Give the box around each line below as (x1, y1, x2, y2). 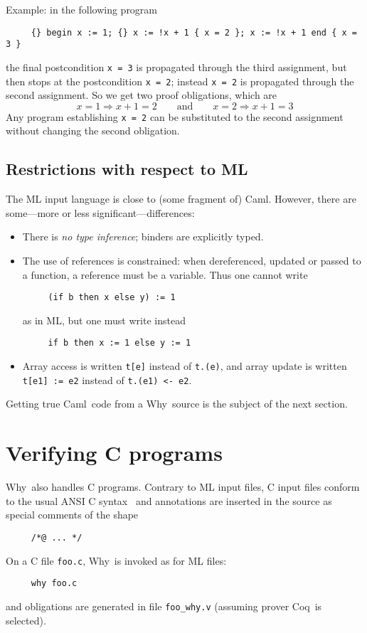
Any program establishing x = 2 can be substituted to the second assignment (6, 109, 344, 124)
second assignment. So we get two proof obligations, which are (6, 87, 277, 102)
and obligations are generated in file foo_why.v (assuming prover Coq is (6, 598, 322, 613)
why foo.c (31, 578, 78, 589)
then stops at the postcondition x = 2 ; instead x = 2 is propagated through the (6, 73, 354, 88)
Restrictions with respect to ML (6, 158, 248, 180)
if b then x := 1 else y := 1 (48, 338, 191, 349)
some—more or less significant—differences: (6, 205, 195, 220)
